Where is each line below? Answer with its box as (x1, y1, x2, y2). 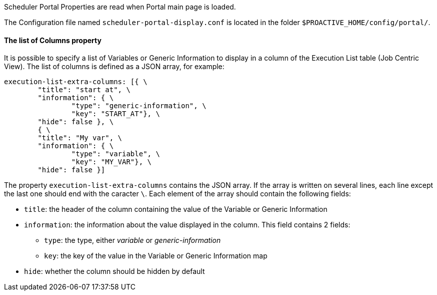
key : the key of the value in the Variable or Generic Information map (44, 251, 267, 260)
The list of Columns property (4, 36, 101, 45)
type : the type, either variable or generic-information (44, 236, 221, 245)
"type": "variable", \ (71, 150, 160, 158)
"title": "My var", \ (37, 134, 122, 142)
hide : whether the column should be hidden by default (24, 267, 205, 276)
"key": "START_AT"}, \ (71, 110, 160, 118)
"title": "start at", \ (37, 86, 130, 94)
